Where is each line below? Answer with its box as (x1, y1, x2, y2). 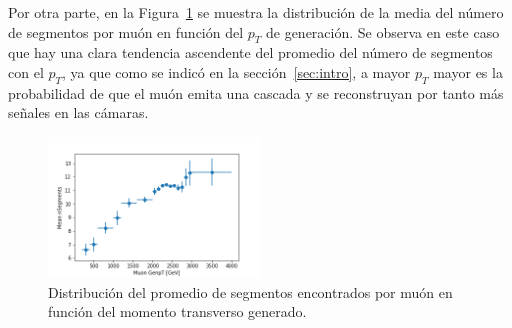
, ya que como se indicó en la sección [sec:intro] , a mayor (62, 61, 411, 82)
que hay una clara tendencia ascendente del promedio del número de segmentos (8, 42, 493, 63)
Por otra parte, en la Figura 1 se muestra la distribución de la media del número (8, 2, 504, 22)
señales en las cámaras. (8, 102, 149, 123)
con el (8, 61, 44, 82)
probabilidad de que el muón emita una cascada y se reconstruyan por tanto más (8, 82, 504, 103)
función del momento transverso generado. (48, 301, 307, 322)
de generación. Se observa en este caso (265, 21, 500, 42)
